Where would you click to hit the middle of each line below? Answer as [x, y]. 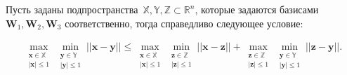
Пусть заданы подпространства [72, 9]
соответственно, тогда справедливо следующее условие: [184, 23]
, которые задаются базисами [257, 9]
